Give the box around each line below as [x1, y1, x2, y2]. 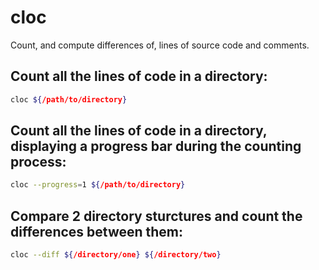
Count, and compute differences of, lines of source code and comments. [10, 39, 310, 51]
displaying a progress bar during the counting [10, 138, 302, 155]
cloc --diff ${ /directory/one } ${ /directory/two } [10, 250, 222, 260]
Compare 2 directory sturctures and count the [10, 207, 303, 225]
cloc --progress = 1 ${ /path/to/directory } [10, 180, 186, 190]
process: [10, 154, 67, 171]
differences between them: [10, 223, 184, 240]
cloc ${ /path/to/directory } [10, 94, 128, 105]
